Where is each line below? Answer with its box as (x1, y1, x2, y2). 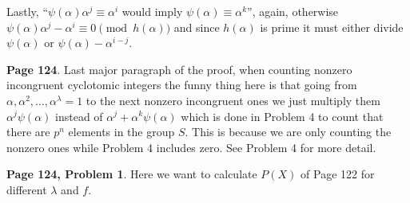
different (6, 181, 47, 197)
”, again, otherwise (247, 3, 339, 19)
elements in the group (68, 123, 175, 140)
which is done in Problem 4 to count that (181, 107, 384, 124)
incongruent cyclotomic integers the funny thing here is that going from (6, 76, 357, 93)
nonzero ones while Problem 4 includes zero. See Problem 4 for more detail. (6, 139, 376, 155)
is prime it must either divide (260, 18, 404, 35)
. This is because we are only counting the (185, 123, 392, 140)
